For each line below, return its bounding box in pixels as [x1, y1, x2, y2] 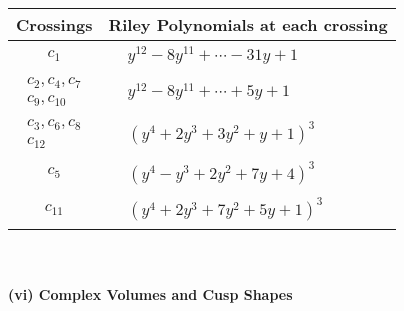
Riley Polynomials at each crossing [108, 13, 388, 36]
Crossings [16, 13, 93, 36]
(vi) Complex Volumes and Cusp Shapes [8, 284, 293, 305]
